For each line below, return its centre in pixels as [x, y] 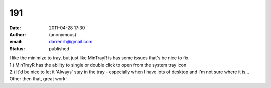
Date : [15, 28]
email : [16, 42]
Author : [18, 34]
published [59, 49]
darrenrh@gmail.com [71, 42]
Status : [17, 49]
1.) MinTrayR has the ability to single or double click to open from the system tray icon [98, 65]
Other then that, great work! [38, 79]
